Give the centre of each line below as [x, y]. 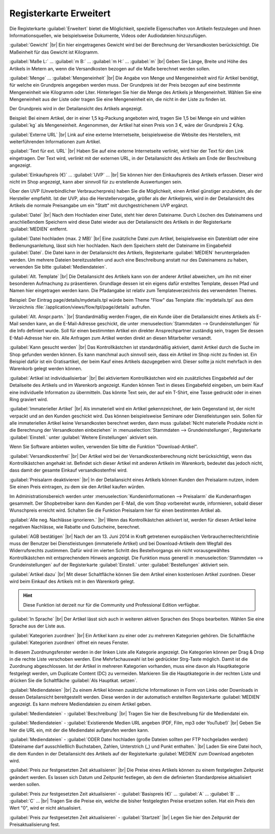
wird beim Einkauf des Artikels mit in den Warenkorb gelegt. [72, 581]
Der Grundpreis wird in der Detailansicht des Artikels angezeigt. [76, 109]
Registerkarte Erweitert [60, 13]
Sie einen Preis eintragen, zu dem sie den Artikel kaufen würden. [77, 487]
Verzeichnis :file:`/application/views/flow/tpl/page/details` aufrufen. [80, 307]
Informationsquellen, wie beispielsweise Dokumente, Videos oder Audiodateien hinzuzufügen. [108, 35]
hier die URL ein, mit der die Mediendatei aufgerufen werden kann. [79, 730]
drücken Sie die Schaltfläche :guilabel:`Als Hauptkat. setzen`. [73, 681]
